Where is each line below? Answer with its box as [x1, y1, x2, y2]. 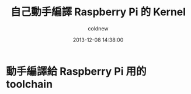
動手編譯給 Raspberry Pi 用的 [6, 65, 147, 78]
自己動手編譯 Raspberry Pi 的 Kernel [11, 5, 186, 19]
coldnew [88, 25, 109, 32]
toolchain [6, 77, 53, 90]
